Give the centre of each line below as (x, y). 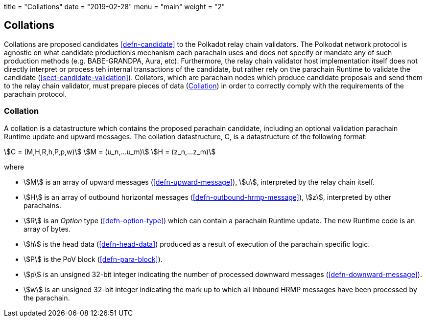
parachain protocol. (35, 94)
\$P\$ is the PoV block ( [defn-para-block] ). (93, 259)
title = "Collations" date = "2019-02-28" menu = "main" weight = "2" (115, 7)
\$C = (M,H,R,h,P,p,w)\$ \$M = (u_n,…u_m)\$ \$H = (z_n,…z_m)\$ (110, 151)
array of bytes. (47, 229)
